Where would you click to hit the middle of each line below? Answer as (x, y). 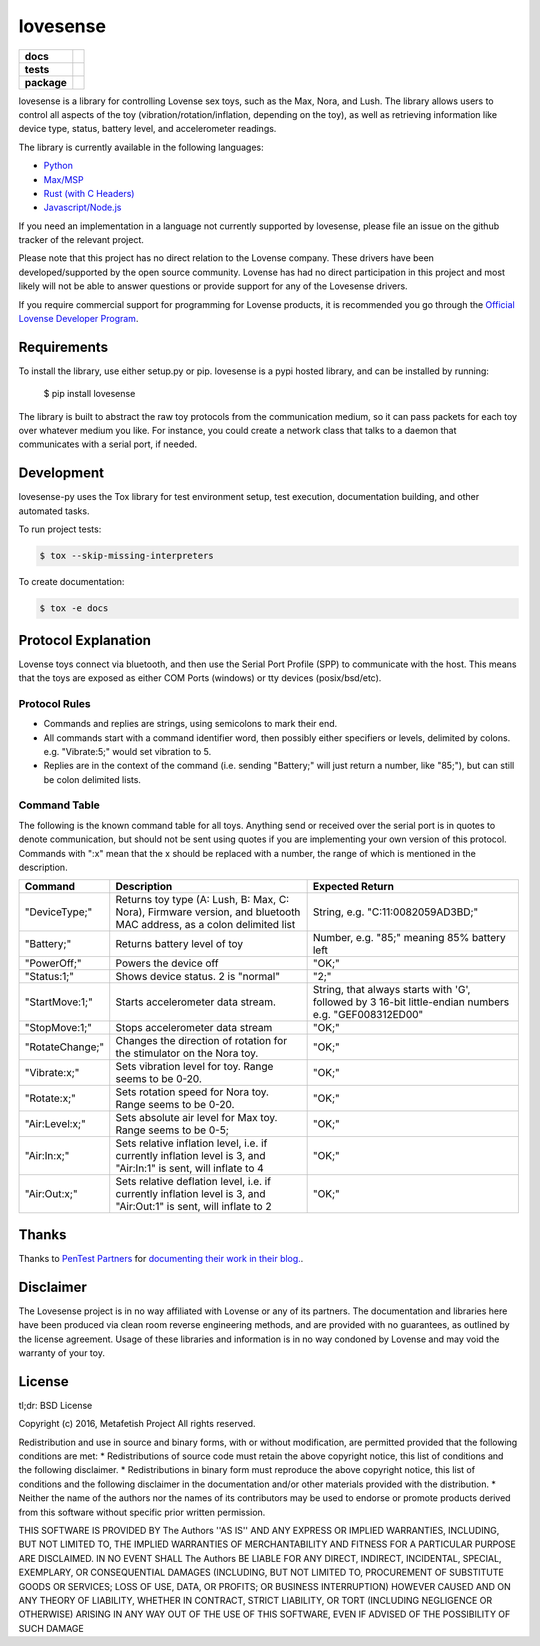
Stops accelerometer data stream (194, 1028)
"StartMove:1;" (59, 1002)
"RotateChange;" (64, 1047)
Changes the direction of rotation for (201, 1041)
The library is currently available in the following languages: (141, 147)
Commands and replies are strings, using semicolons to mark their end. (190, 724)
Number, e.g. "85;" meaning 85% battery (409, 938)
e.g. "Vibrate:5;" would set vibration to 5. (127, 751)
